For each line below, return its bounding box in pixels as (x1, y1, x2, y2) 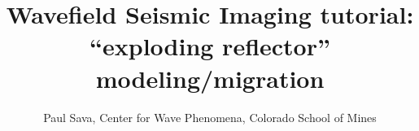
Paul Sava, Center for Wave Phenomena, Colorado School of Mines (43, 108, 377, 125)
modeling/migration (95, 61, 325, 94)
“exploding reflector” (89, 29, 330, 63)
